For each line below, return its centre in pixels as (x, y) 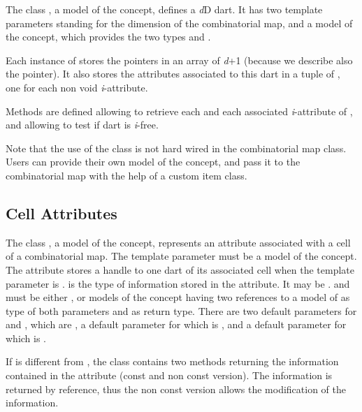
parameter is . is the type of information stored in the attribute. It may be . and (178, 283)
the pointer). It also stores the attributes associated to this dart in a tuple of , (173, 74)
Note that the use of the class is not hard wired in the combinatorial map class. (176, 148)
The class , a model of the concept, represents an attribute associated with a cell (178, 242)
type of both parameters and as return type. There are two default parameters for (181, 310)
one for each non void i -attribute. (77, 87)
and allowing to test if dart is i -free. (82, 125)
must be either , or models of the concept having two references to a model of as (178, 297)
